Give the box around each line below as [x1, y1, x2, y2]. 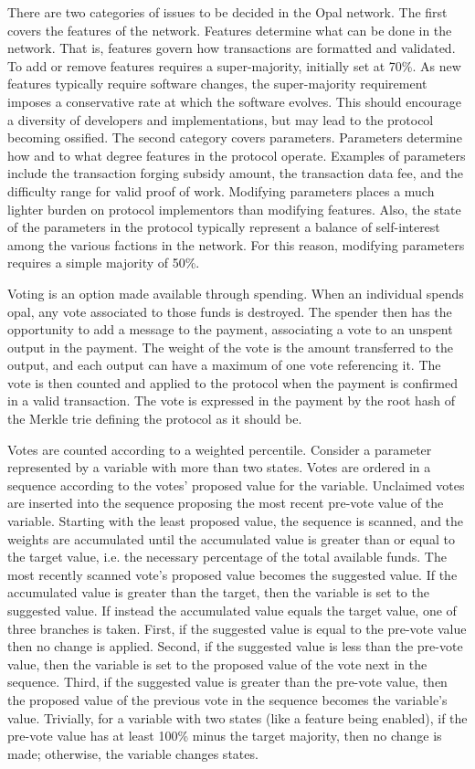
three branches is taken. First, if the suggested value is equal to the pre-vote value [7, 618, 467, 637]
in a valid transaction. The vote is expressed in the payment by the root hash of [7, 391, 456, 410]
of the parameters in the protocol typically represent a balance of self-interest [7, 217, 440, 237]
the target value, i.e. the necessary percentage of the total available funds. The [7, 547, 447, 566]
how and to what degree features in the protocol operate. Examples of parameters [7, 145, 466, 164]
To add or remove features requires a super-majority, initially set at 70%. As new [7, 56, 461, 75]
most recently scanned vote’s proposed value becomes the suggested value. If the [7, 564, 458, 584]
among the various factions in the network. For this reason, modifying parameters [7, 235, 465, 254]
